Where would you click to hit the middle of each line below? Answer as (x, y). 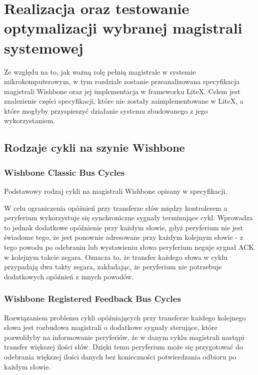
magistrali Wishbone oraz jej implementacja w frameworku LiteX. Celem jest (122, 91)
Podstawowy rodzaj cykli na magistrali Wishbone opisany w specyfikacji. (116, 191)
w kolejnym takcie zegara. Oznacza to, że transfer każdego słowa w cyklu (116, 257)
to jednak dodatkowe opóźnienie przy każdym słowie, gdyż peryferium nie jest (124, 227)
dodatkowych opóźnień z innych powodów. (69, 276)
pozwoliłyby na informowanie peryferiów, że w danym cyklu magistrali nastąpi (124, 337)
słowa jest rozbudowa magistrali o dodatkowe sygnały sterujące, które (111, 327)
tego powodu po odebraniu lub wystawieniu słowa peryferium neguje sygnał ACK (129, 247)
